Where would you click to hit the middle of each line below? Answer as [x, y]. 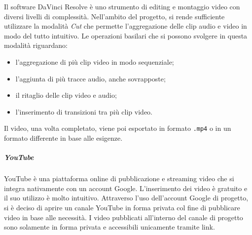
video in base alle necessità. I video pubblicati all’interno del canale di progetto [124, 217]
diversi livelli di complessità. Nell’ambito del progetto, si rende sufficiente [114, 16]
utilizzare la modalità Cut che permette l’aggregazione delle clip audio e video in [126, 26]
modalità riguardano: [36, 45]
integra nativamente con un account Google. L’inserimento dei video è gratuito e [126, 188]
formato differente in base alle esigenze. [63, 138]
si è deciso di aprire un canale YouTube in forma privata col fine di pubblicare [122, 207]
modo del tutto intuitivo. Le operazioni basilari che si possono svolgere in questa [126, 35]
